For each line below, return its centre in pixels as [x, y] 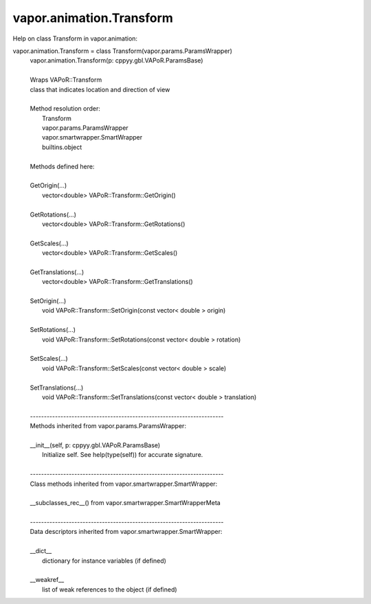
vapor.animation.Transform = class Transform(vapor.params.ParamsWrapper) [123, 51]
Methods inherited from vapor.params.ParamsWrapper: [108, 426]
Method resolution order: [65, 109]
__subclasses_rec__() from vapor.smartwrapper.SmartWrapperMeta [125, 503]
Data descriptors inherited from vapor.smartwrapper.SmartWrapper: [126, 532]
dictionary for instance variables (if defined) [104, 561]
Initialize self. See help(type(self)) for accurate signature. [123, 455]
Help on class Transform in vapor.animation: [75, 38]
